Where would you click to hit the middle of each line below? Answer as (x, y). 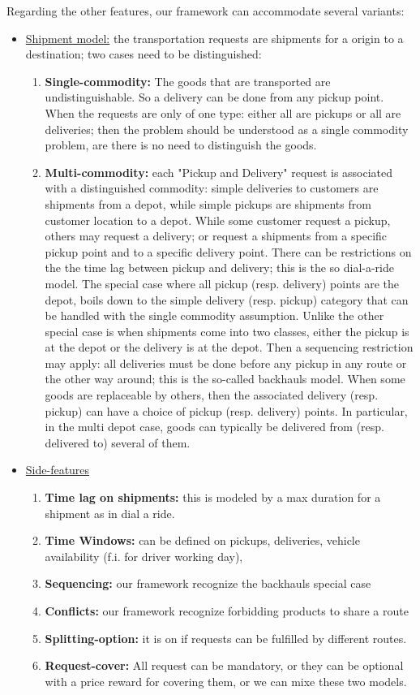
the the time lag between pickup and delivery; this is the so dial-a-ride (219, 268)
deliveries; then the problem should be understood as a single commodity (227, 129)
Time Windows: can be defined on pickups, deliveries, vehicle (202, 540)
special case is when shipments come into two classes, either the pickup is (227, 331)
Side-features (58, 470)
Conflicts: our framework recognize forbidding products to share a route (227, 611)
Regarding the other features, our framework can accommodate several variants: (206, 11)
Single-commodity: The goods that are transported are (188, 81)
